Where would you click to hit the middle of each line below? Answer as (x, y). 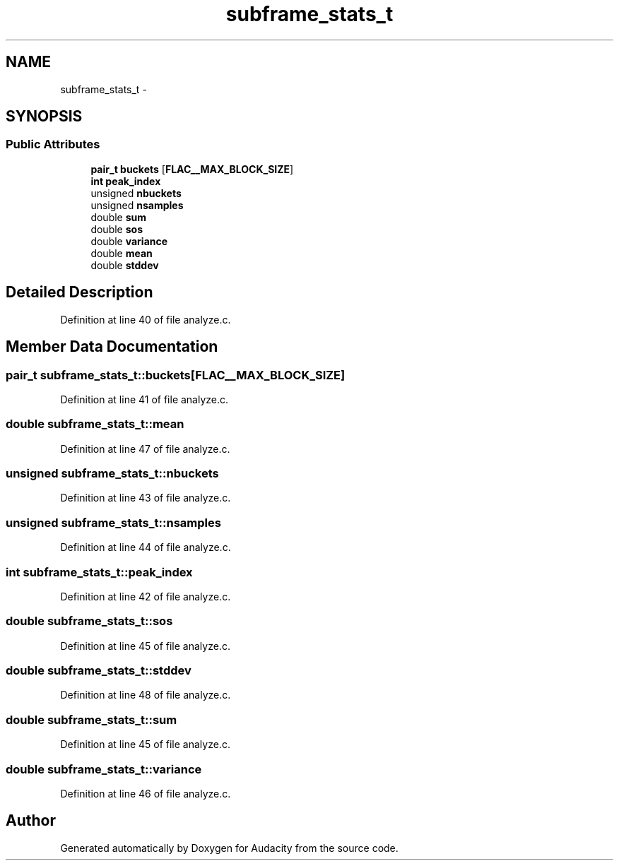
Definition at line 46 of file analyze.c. (146, 793)
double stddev (125, 265)
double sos (117, 229)
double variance (129, 241)
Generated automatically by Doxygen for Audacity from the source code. (229, 848)
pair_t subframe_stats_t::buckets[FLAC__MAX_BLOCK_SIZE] (176, 375)
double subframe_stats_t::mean (95, 424)
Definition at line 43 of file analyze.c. (146, 498)
